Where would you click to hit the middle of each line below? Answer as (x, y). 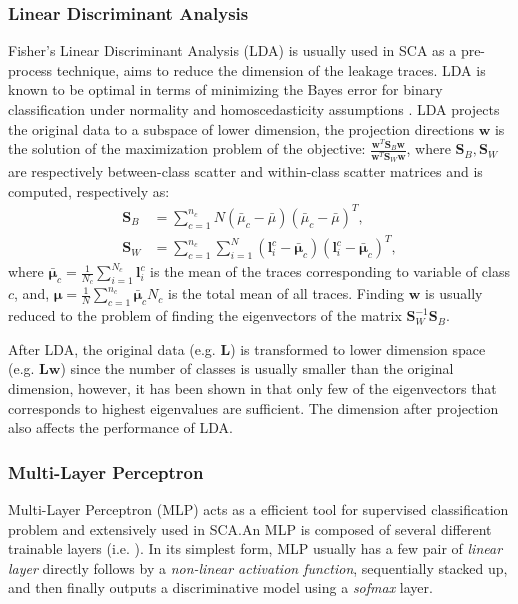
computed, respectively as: (89, 190)
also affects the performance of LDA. (120, 427)
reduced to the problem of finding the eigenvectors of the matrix (205, 315)
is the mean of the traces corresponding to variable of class (330, 271)
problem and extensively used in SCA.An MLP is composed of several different (250, 528)
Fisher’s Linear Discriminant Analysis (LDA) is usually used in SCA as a (232, 50)
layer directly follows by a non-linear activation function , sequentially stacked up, (258, 567)
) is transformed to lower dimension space (358, 348)
